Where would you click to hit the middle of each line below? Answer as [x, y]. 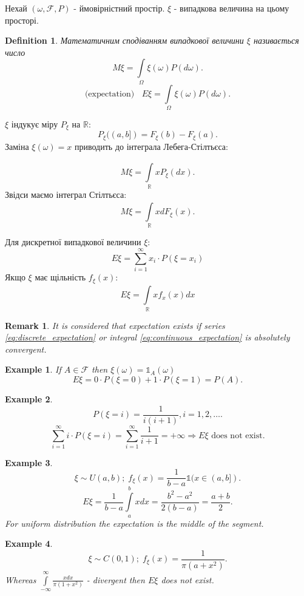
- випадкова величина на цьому [231, 8]
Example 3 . [29, 462]
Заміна [17, 146]
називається [276, 40]
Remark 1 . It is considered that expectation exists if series [115, 325]
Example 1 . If [33, 369]
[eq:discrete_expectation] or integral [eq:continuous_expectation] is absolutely [147, 337]
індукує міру [35, 124]
